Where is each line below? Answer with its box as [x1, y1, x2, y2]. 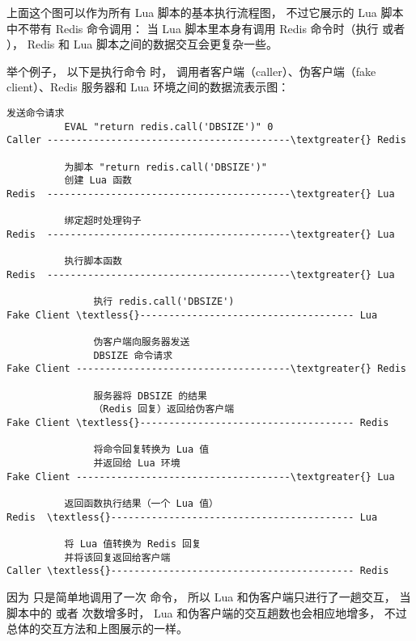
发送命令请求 [6, 107, 65, 119]
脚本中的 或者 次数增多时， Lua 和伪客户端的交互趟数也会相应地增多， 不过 [6, 604, 407, 621]
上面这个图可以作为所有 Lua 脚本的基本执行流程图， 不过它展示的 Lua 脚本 [6, 4, 404, 20]
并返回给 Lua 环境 [93, 458, 180, 470]
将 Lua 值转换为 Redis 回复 [64, 538, 202, 550]
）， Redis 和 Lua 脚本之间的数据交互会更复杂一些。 [6, 36, 278, 53]
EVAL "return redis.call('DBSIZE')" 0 [64, 120, 274, 133]
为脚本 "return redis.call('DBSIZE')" [64, 161, 268, 173]
